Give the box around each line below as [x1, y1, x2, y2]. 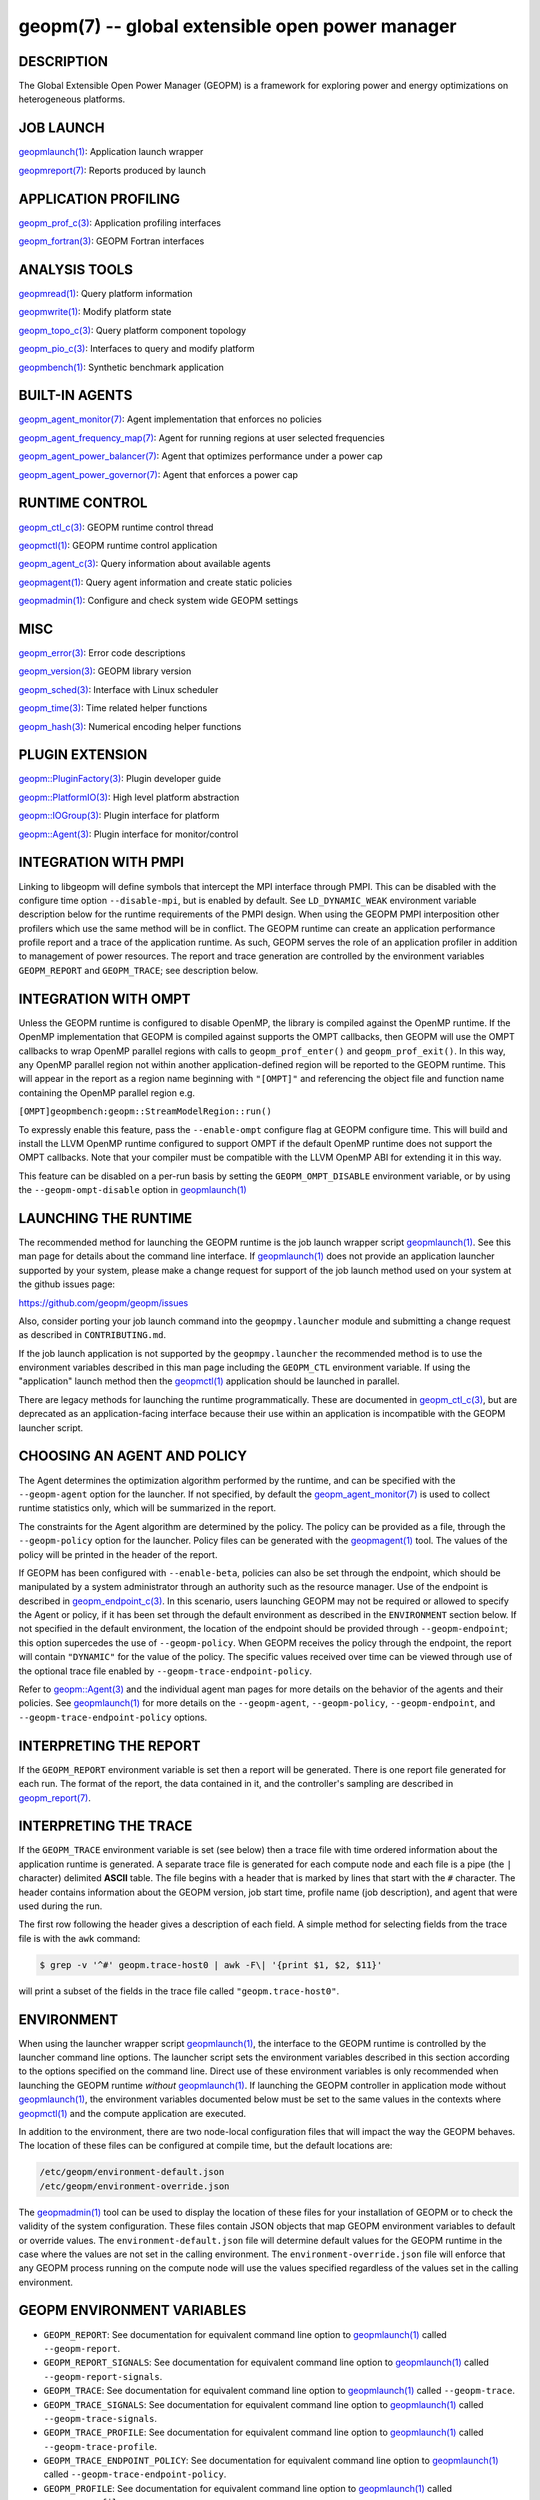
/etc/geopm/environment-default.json [39, 2166, 225, 2178]
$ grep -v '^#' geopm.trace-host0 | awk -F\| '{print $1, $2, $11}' [39, 1959, 383, 1970]
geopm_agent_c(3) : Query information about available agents [18, 558, 271, 570]
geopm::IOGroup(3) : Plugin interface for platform [18, 810, 220, 822]
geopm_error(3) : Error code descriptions [18, 646, 186, 659]
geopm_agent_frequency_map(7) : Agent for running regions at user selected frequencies [18, 431, 385, 444]
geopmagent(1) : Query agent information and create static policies [18, 576, 293, 588]
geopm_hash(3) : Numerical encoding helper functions [18, 720, 242, 732]
